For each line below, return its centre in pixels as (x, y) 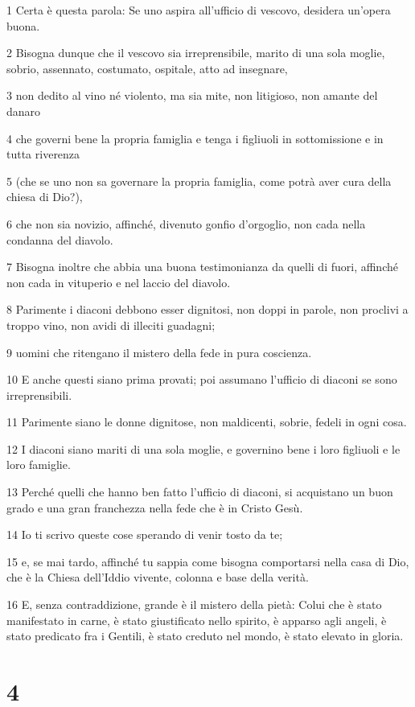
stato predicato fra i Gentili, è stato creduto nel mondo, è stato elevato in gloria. (205, 636)
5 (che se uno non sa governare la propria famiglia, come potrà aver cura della (199, 181)
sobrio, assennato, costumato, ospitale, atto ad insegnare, (147, 68)
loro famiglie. (39, 464)
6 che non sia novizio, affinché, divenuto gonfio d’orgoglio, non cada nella (186, 223)
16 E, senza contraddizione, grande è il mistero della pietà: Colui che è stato (194, 604)
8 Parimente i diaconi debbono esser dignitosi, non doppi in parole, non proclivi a (207, 309)
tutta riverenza (43, 154)
